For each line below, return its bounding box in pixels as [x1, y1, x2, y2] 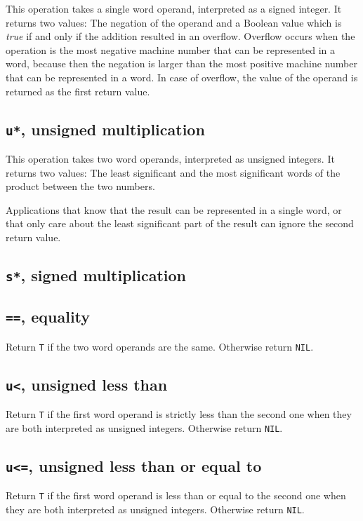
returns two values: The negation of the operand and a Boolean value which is [6, 15, 342, 29]
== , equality [6, 306, 91, 327]
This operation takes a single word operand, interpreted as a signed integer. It [6, 1, 342, 15]
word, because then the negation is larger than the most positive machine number [6, 56, 357, 71]
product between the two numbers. [6, 179, 155, 194]
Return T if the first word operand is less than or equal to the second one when [6, 488, 346, 503]
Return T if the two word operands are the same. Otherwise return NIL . [6, 339, 314, 353]
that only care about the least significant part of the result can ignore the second [6, 216, 354, 231]
